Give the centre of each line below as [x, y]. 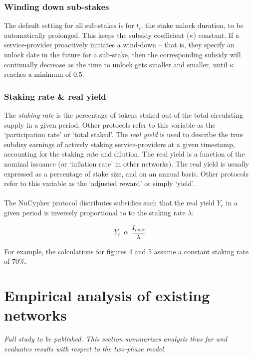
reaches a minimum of [38, 74]
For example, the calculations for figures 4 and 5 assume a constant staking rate [126, 251]
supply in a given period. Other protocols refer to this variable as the [110, 124]
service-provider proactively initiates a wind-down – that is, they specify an [120, 45]
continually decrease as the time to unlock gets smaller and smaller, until [116, 64]
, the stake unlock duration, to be [192, 25]
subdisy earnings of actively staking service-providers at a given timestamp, [120, 144]
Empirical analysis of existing [107, 295]
